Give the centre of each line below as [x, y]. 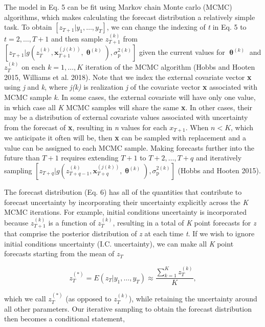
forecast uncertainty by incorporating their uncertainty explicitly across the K [126, 202]
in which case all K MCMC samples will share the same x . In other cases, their [128, 107]
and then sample [77, 38]
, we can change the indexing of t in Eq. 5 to [176, 27]
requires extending [90, 158]
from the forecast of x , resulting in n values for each [86, 127]
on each [34, 67]
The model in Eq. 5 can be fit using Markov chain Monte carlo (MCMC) [118, 7]
